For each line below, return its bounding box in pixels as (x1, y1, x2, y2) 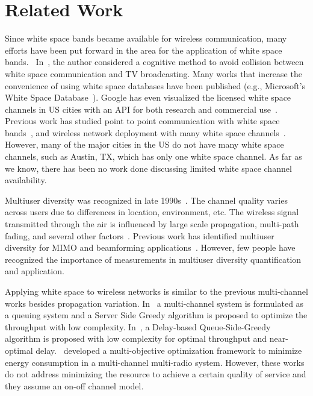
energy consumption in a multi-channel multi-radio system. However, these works (5, 356, 305, 368)
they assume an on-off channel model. (5, 379, 144, 392)
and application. (5, 265, 64, 277)
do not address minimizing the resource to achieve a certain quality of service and (5, 368, 306, 380)
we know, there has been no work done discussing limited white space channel (5, 162, 292, 174)
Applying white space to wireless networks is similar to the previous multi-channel (5, 285, 308, 297)
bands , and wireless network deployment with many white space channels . (5, 126, 286, 139)
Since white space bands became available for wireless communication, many (5, 32, 287, 45)
